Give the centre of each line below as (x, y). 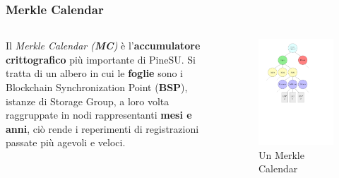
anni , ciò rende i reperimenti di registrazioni (102, 128)
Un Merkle (281, 154)
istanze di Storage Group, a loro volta (88, 101)
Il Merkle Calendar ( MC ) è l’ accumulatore (103, 46)
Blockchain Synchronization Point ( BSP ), (97, 87)
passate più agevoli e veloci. (66, 142)
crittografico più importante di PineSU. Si (101, 59)
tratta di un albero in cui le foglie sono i (95, 73)
